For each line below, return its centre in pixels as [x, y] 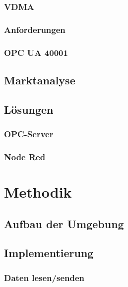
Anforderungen [35, 29]
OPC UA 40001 [36, 52]
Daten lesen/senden [44, 277]
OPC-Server [29, 134]
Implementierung [49, 253]
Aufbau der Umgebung [64, 223]
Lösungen [29, 109]
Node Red [25, 156]
